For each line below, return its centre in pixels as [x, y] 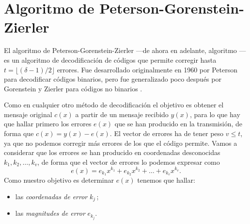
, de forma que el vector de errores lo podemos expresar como [129, 162]
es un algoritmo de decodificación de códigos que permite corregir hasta [110, 60]
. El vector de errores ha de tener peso [167, 133]
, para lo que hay [215, 114]
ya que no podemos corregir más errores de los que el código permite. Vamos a [121, 143]
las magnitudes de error [50, 213]
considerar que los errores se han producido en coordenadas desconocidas [112, 152]
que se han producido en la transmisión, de [178, 124]
